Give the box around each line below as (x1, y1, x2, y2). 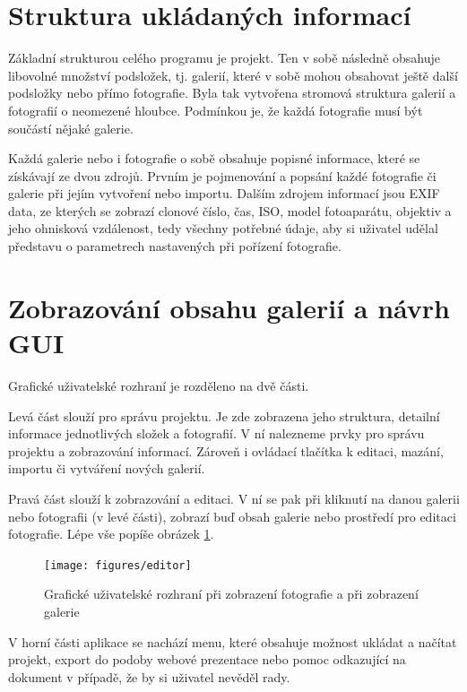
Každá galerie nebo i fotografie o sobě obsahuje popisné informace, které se (8, 149, 420, 168)
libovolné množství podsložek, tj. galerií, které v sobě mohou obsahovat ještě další (8, 65, 458, 84)
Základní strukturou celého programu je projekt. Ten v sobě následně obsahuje (8, 48, 440, 67)
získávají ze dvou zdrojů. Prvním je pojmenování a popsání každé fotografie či (8, 166, 437, 185)
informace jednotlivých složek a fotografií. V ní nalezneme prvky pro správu (8, 424, 425, 443)
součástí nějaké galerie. (8, 118, 134, 137)
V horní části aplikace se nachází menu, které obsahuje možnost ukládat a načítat (8, 632, 457, 651)
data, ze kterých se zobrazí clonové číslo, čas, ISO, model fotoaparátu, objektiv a (8, 201, 452, 220)
